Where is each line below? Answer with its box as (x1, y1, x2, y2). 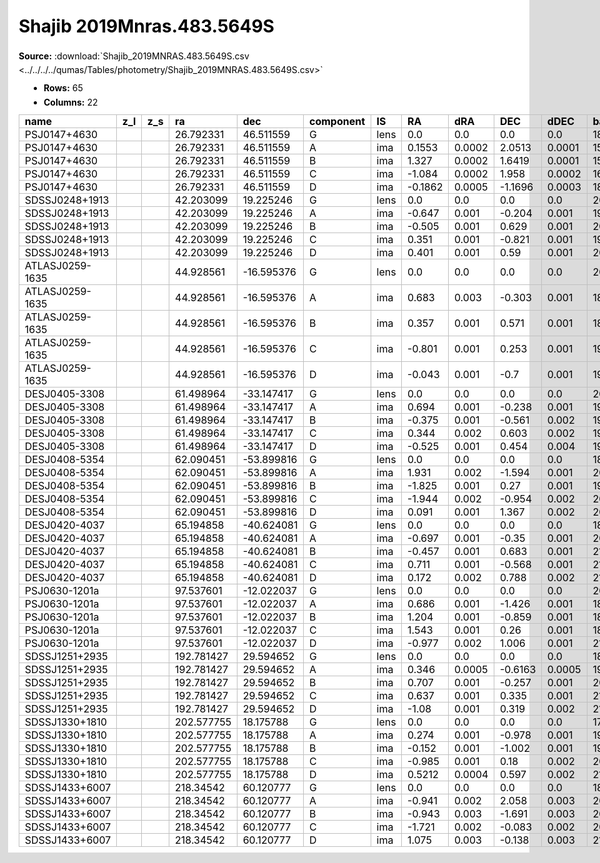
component (308, 115, 366, 129)
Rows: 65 (43, 82, 84, 94)
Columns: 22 (43, 96, 99, 108)
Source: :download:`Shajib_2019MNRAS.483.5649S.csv (18, 50, 250, 62)
